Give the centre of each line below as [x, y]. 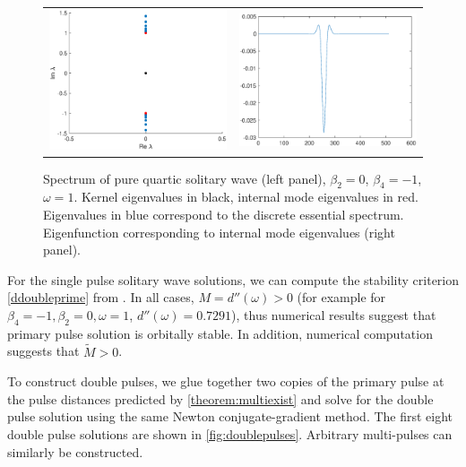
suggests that [43, 351]
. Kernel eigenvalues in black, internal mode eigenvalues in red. [246, 197]
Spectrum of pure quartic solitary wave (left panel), [185, 178]
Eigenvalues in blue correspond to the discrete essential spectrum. [224, 215]
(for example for [341, 297]
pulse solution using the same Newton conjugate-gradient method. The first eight [230, 416]
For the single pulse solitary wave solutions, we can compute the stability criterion [233, 279]
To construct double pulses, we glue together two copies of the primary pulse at [226, 381]
